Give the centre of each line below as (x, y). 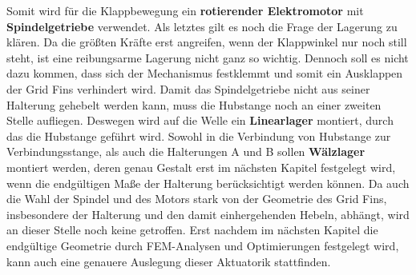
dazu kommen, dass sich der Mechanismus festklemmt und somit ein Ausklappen (205, 73)
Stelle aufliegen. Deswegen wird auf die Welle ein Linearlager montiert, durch (200, 120)
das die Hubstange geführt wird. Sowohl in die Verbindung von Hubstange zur (199, 136)
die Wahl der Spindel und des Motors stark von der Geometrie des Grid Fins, (197, 199)
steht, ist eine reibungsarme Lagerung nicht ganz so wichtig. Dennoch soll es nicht (208, 57)
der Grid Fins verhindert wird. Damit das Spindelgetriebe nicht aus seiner (188, 88)
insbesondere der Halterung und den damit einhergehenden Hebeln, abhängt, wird (208, 214)
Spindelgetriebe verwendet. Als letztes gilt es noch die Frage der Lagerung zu (202, 26)
